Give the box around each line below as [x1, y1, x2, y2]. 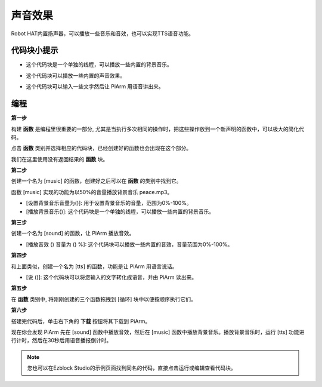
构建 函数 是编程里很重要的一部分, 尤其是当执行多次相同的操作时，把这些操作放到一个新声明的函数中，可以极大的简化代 [11, 125, 304, 133]
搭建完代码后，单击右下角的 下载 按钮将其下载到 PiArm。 [11, 317, 151, 325]
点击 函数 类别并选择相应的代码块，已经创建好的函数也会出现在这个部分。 [11, 145, 192, 152]
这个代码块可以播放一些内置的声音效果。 [26, 72, 125, 79]
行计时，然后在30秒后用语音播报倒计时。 [11, 337, 112, 344]
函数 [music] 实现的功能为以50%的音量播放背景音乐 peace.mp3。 [11, 188, 173, 195]
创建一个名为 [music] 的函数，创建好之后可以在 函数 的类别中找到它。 [11, 177, 182, 185]
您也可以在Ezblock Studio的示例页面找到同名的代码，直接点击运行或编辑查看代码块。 [27, 364, 237, 371]
